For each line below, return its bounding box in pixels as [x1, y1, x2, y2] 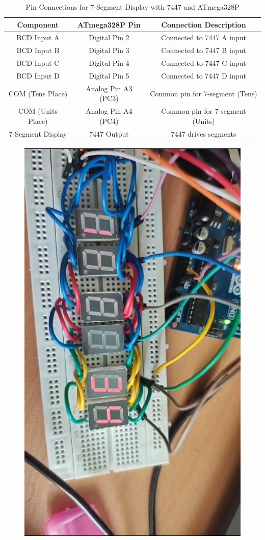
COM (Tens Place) [8, 88, 68, 98]
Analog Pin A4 [86, 106, 132, 116]
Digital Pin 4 [89, 58, 129, 68]
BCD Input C [16, 58, 60, 68]
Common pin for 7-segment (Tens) [150, 88, 257, 98]
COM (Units [18, 106, 58, 116]
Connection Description [161, 19, 246, 30]
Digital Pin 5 [89, 70, 129, 81]
